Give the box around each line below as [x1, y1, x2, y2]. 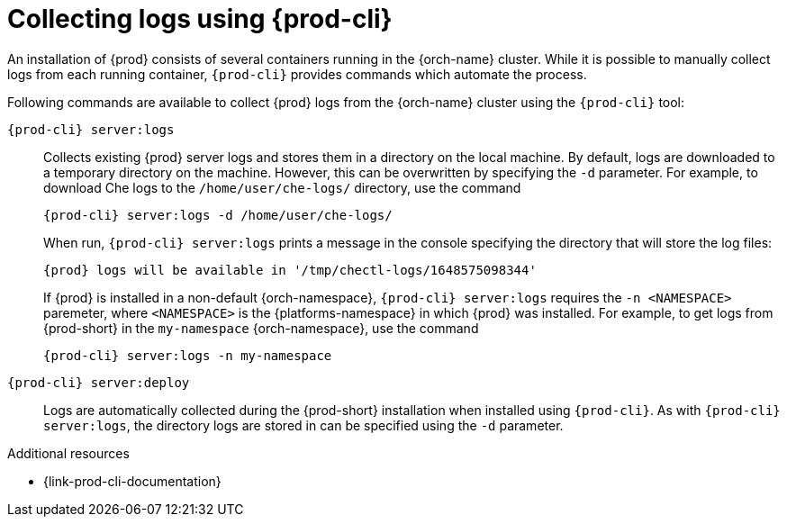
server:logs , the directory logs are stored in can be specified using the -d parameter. [43, 417, 564, 433]
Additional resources [7, 445, 130, 461]
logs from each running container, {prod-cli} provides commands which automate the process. [7, 66, 587, 82]
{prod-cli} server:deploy [7, 375, 190, 390]
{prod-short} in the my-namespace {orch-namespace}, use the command [43, 320, 479, 336]
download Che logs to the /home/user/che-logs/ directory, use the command [43, 179, 521, 195]
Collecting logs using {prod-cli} [7, 4, 393, 34]
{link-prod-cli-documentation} [43, 473, 222, 489]
